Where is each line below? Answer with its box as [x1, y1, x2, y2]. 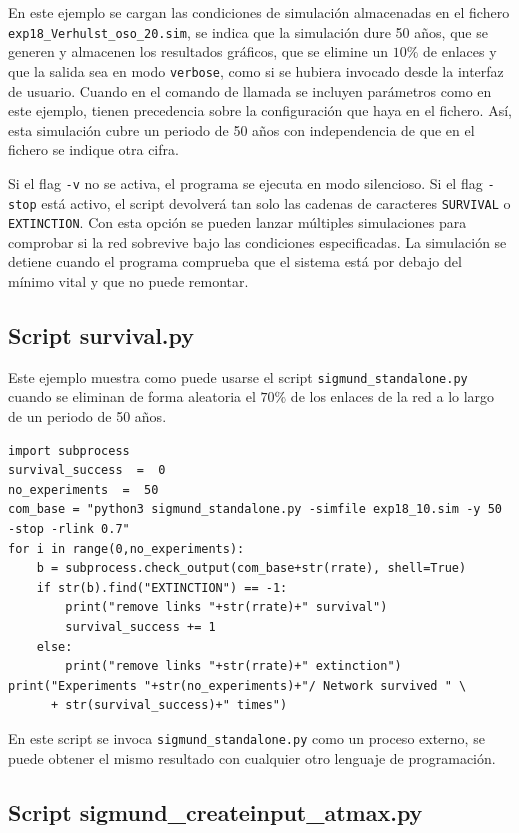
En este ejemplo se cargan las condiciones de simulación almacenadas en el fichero [8, 2, 510, 22]
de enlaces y [423, 41, 497, 62]
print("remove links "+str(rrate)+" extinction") [65, 659, 402, 674]
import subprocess [8, 443, 130, 458]
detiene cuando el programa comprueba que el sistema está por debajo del [8, 251, 462, 272]
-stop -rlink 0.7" [8, 522, 130, 537]
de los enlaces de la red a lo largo [290, 386, 495, 407]
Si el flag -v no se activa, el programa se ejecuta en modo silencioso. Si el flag [8, 172, 483, 193]
